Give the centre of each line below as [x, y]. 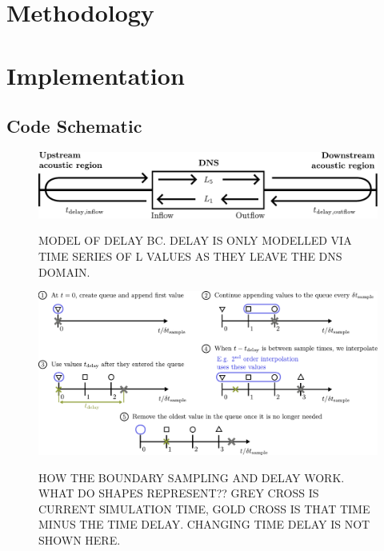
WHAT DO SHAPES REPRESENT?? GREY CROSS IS [179, 493]
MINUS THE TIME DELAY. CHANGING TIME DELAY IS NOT [204, 524]
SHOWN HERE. [80, 540]
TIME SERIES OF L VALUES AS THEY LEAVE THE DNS [190, 256]
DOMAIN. [64, 272]
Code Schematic [74, 126]
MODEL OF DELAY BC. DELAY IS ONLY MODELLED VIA [195, 240]
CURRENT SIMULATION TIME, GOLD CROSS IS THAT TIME [204, 508]
